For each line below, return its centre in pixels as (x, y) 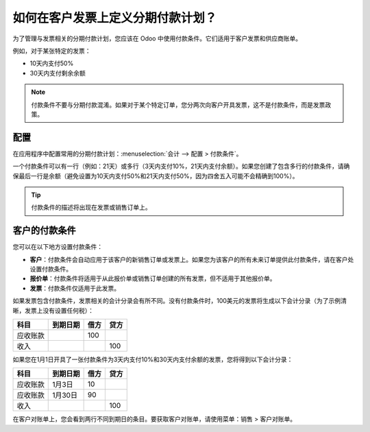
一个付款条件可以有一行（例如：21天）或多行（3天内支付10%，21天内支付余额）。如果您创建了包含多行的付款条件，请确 (181, 166)
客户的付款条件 (44, 231)
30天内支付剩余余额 (58, 73)
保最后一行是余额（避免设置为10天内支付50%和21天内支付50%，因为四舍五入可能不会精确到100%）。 (156, 176)
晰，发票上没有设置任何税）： (53, 310)
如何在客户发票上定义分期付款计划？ (115, 18)
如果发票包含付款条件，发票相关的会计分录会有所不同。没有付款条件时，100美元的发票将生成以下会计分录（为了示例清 (180, 301)
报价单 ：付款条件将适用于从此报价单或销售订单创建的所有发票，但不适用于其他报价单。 (153, 278)
